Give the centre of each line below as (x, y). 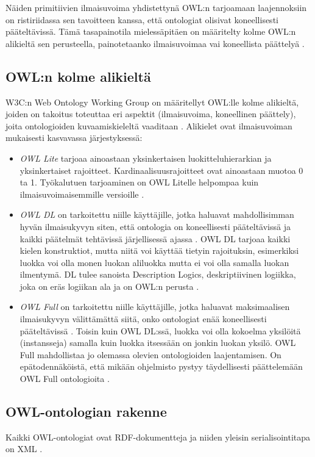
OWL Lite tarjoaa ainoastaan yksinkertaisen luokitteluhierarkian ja (146, 158)
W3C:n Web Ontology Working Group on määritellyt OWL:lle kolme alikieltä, (152, 102)
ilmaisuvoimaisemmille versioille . (82, 194)
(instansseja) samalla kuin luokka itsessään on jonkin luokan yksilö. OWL (158, 343)
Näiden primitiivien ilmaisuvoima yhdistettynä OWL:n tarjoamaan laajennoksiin (156, 7)
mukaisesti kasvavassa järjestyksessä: (74, 138)
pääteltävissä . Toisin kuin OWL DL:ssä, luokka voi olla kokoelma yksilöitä (160, 330)
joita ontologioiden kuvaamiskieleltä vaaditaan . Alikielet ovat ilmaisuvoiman (149, 125)
